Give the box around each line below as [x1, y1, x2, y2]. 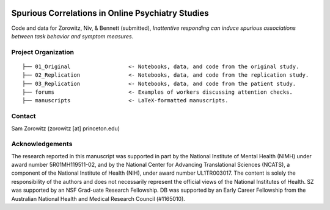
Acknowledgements [11, 140, 73, 149]
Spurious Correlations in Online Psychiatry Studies [11, 8, 209, 18]
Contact [11, 112, 36, 121]
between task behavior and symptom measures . [11, 32, 134, 40]
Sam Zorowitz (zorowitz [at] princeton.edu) [11, 125, 120, 132]
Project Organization [11, 47, 75, 56]
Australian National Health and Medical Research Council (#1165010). [11, 195, 186, 202]
